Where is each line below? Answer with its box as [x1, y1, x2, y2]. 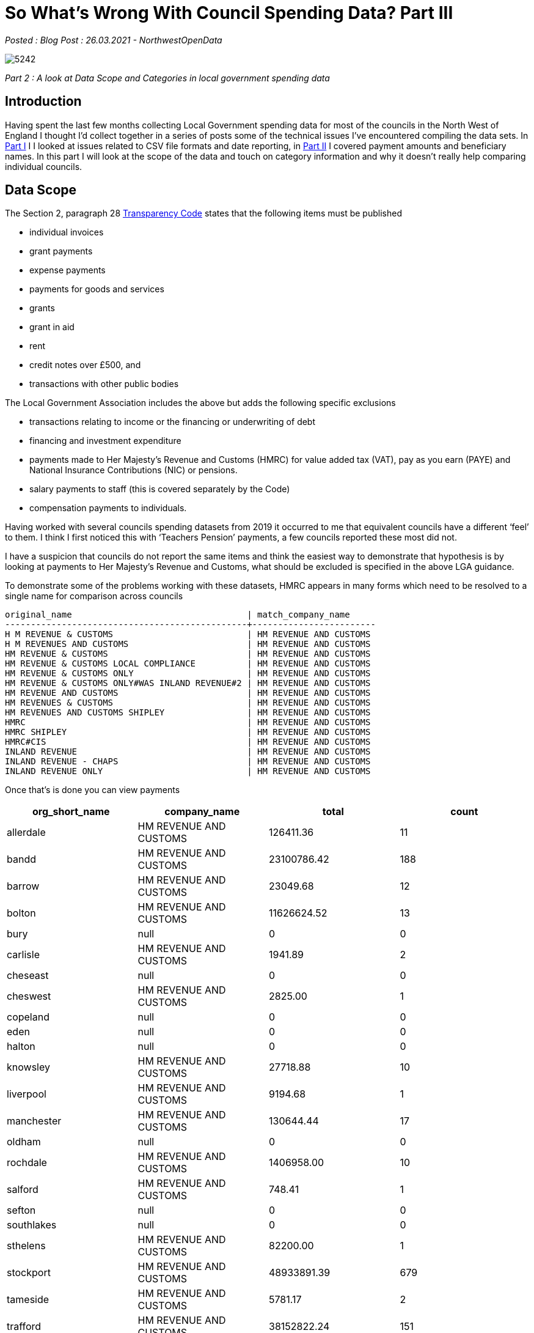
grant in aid [29, 322, 75, 333]
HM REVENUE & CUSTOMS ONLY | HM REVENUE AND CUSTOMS [5, 668, 371, 679]
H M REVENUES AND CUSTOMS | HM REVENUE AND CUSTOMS [5, 639, 371, 649]
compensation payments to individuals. [29, 503, 187, 514]
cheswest [7, 990, 51, 1003]
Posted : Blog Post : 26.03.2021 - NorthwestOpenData [5, 34, 222, 45]
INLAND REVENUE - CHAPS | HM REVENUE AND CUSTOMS [5, 756, 371, 767]
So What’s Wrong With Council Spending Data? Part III [5, 2, 453, 23]
